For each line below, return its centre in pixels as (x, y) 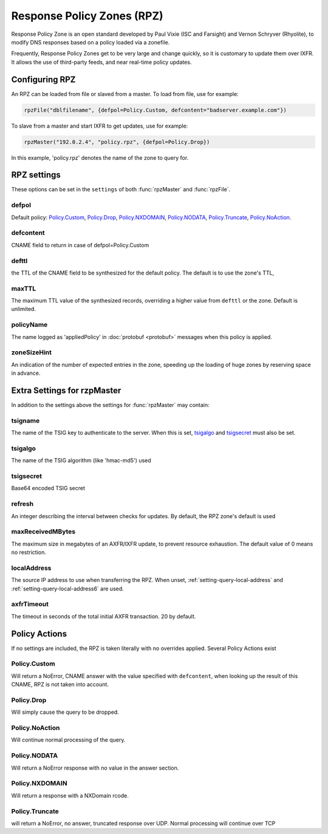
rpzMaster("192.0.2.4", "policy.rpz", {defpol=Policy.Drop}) (117, 142)
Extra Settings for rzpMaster (66, 390)
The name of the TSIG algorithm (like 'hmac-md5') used (81, 460)
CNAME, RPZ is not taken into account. (60, 685)
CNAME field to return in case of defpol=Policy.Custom (80, 245)
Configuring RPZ (43, 79)
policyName (29, 325)
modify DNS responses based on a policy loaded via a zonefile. (91, 42)
